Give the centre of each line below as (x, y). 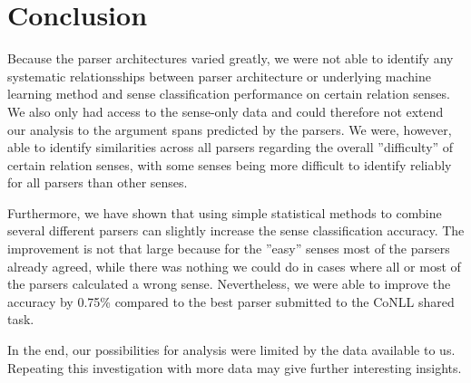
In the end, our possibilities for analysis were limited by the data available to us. (231, 350)
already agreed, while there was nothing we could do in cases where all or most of (234, 266)
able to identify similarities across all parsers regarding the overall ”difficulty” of (231, 147)
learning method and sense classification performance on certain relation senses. (229, 94)
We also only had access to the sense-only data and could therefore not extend (226, 111)
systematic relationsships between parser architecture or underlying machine (219, 76)
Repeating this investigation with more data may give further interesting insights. (235, 367)
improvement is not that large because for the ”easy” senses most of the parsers (229, 249)
